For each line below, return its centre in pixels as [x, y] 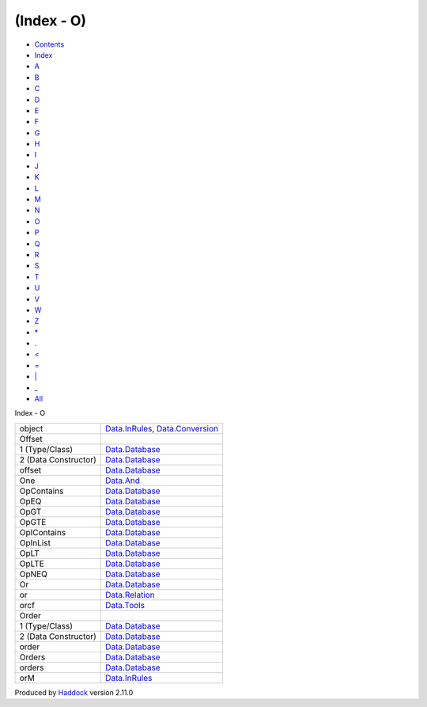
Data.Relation [130, 595]
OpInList [35, 542]
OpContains [42, 491]
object [31, 428]
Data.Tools [125, 605]
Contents [49, 44]
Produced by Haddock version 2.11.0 [74, 692]
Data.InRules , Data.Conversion [162, 428]
